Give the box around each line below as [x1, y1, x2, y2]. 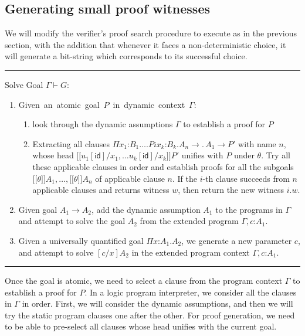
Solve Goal [5, 78, 43, 90]
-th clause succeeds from [202, 172, 290, 184]
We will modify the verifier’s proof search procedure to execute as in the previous [5, 27, 297, 39]
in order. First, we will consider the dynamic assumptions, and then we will [22, 297, 293, 310]
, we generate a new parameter [181, 234, 292, 246]
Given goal [18, 203, 57, 215]
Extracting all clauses [32, 137, 110, 150]
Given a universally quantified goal [18, 234, 144, 246]
